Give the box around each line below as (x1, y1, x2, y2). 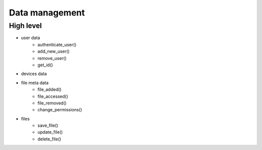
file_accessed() (37, 93, 68, 99)
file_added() (37, 87, 62, 92)
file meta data (21, 80, 49, 86)
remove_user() (37, 55, 67, 61)
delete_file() (37, 136, 62, 142)
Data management (9, 7, 85, 18)
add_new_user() (37, 48, 70, 54)
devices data (21, 71, 47, 77)
